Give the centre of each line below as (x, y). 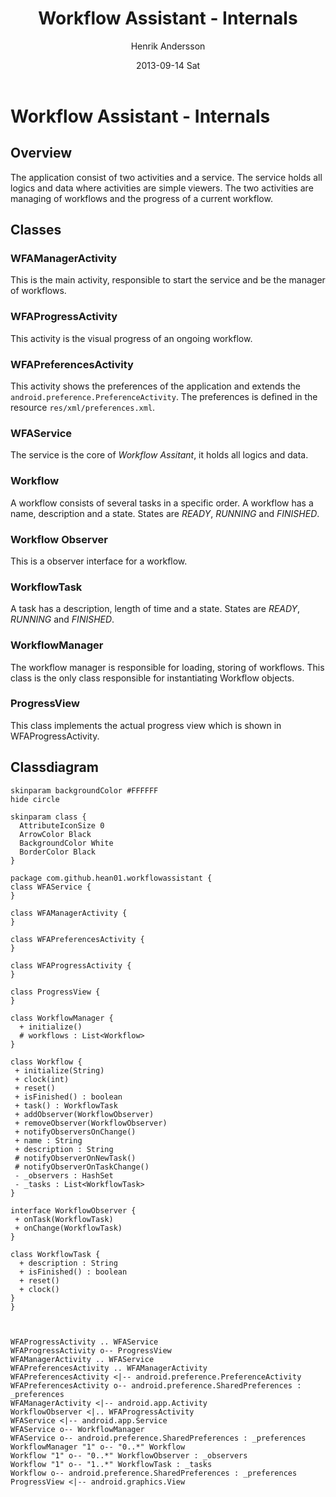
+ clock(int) (42, 1079)
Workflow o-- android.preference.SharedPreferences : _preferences (154, 1473)
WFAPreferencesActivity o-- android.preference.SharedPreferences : (156, 1385)
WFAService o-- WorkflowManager (77, 1429)
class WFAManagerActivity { (69, 913)
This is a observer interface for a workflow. (99, 561)
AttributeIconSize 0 (62, 825)
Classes (36, 230)
